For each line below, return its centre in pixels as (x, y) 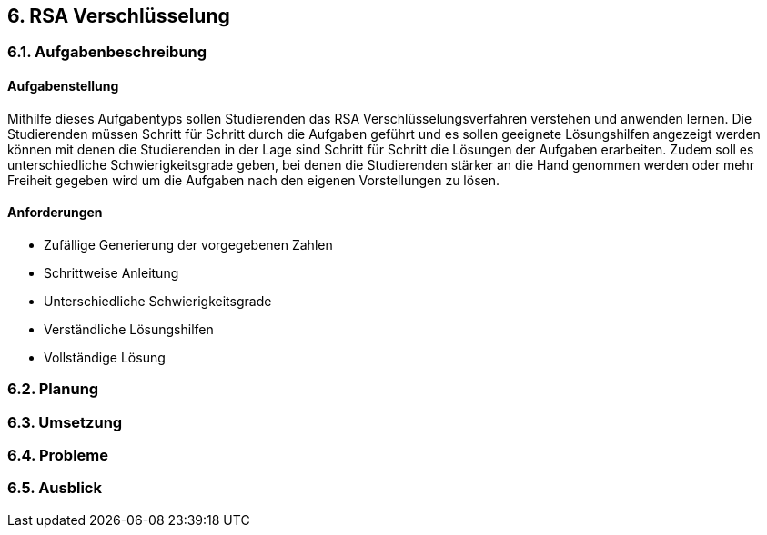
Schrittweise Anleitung (111, 272)
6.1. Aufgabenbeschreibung (107, 52)
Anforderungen (55, 213)
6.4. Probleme (58, 455)
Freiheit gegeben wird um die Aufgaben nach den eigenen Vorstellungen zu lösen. (253, 180)
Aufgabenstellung (63, 86)
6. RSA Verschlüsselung (119, 16)
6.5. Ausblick (55, 488)
